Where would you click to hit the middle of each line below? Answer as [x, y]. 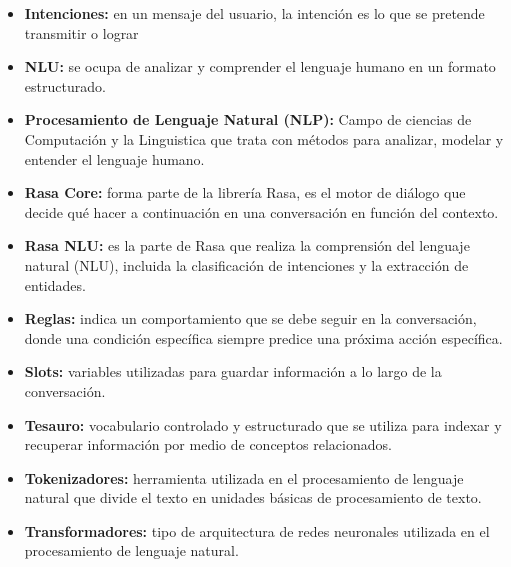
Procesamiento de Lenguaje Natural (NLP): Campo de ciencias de [248, 119]
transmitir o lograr [81, 32]
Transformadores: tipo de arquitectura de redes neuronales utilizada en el [257, 530]
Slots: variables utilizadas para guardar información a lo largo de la [233, 371]
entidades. [55, 284]
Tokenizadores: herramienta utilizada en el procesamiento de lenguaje [244, 477]
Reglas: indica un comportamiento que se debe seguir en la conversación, [250, 318]
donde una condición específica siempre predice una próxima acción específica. [263, 337]
